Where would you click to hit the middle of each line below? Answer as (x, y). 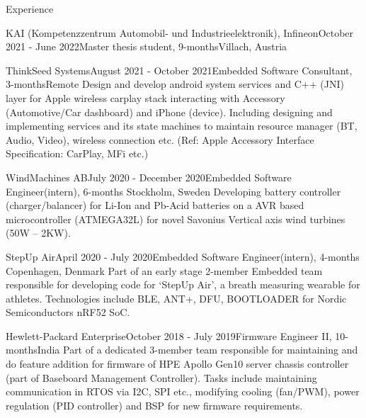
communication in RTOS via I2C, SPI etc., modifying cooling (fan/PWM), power (183, 391)
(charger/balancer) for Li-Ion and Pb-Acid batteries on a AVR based (155, 205)
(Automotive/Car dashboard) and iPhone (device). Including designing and (169, 112)
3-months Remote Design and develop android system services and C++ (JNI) (175, 84)
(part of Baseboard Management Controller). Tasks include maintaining (161, 377)
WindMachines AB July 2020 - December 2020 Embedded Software (149, 177)
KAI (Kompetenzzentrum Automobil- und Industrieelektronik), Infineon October (180, 32)
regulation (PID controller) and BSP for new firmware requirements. (154, 405)
